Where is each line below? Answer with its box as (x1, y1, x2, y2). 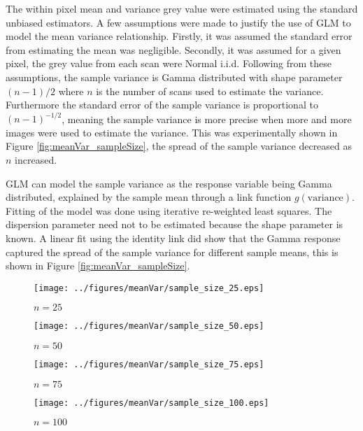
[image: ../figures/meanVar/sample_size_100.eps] (34, 397, 269, 408)
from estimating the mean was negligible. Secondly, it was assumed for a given (6, 42, 341, 57)
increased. (15, 153, 57, 167)
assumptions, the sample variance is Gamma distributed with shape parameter (6, 69, 343, 84)
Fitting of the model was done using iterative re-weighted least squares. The (6, 203, 332, 218)
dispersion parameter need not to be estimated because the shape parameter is (6, 217, 343, 232)
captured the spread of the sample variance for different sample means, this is (6, 244, 339, 259)
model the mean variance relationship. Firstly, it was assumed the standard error (6, 29, 353, 43)
